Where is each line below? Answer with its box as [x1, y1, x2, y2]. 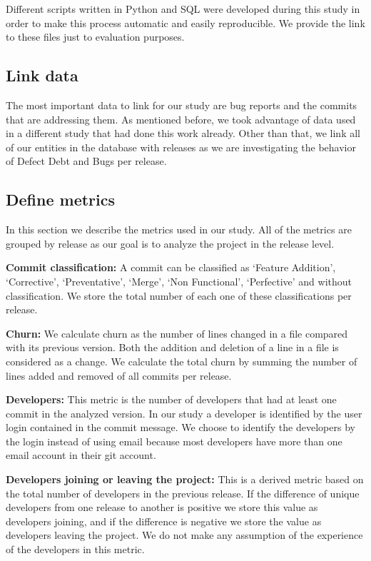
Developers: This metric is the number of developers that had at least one [6, 392, 337, 407]
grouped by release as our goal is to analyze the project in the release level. [6, 236, 335, 251]
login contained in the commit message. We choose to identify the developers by [6, 420, 355, 435]
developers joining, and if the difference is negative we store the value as [6, 513, 322, 528]
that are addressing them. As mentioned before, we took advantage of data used [6, 111, 356, 126]
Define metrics [6, 188, 116, 211]
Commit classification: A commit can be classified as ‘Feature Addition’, [6, 260, 336, 275]
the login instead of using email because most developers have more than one [6, 433, 342, 448]
